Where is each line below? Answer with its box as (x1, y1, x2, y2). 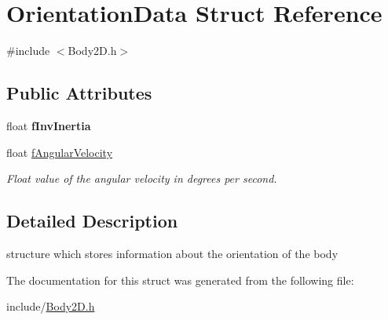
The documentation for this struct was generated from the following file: (6, 271, 354, 288)
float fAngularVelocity (6, 144, 113, 160)
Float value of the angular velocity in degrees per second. (6, 170, 277, 187)
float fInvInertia (6, 117, 91, 133)
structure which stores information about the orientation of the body (6, 245, 339, 261)
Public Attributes (6, 81, 152, 105)
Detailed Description (6, 209, 178, 233)
